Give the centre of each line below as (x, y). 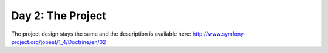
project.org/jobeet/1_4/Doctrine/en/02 (59, 42)
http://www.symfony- (219, 34)
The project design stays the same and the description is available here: (101, 34)
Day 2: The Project (59, 16)
